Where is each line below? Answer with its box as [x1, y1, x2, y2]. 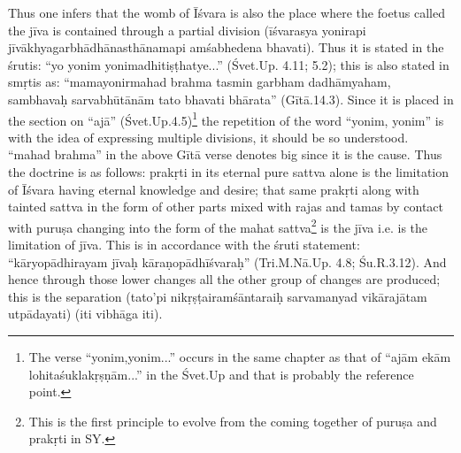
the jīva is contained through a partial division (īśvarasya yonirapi [8, 20, 366, 39]
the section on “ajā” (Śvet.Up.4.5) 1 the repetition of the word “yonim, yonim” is [8, 108, 444, 129]
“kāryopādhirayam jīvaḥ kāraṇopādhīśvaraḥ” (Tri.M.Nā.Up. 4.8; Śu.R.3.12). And [8, 252, 447, 271]
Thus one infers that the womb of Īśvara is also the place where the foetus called [8, 4, 446, 21]
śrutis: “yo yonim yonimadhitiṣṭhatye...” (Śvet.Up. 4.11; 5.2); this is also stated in [8, 55, 449, 73]
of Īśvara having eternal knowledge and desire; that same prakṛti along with [8, 180, 419, 198]
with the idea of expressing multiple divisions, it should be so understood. [8, 127, 409, 146]
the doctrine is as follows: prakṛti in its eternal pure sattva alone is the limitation [8, 163, 449, 180]
